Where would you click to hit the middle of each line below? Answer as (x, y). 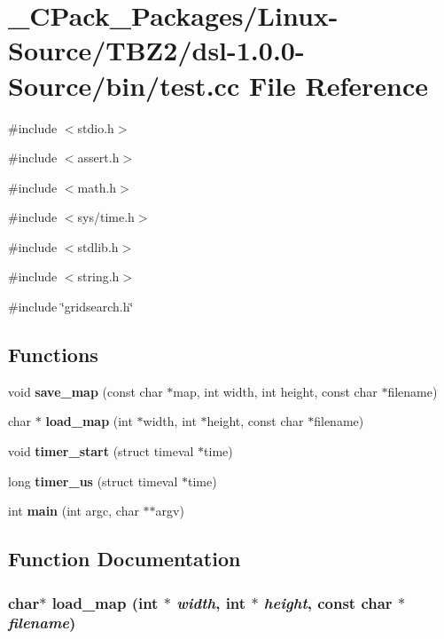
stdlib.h (98, 246)
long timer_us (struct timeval (93, 481)
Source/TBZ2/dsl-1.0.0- (156, 50)
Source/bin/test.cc (124, 85)
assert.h (98, 158)
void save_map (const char (86, 391)
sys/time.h (106, 217)
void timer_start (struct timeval (101, 451)
